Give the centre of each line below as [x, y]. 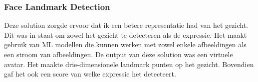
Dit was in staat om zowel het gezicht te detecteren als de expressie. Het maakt [126, 35]
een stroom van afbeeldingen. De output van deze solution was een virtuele [119, 54]
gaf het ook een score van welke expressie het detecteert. [90, 74]
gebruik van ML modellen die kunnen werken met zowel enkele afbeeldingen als [125, 44]
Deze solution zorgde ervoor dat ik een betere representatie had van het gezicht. [126, 25]
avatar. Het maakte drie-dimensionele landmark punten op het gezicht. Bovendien [129, 64]
